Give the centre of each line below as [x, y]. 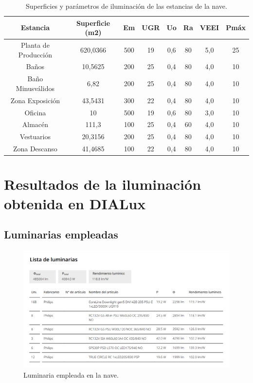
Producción [35, 54]
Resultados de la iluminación [103, 184]
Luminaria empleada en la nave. [71, 374]
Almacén [35, 124]
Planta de [35, 45]
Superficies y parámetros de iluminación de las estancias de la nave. [126, 6]
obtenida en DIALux [75, 203]
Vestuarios [35, 137]
